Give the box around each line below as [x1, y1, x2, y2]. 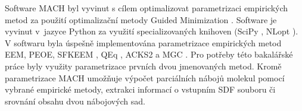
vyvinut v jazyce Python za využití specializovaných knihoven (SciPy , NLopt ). [5, 25, 298, 37]
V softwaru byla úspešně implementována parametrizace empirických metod [5, 36, 282, 49]
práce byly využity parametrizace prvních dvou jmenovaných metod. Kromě [5, 59, 282, 72]
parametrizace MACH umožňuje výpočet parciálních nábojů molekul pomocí [5, 71, 285, 84]
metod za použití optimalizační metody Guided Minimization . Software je [5, 13, 277, 26]
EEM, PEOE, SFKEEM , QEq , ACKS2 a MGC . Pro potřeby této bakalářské [5, 48, 293, 61]
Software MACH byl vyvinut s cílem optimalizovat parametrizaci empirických [5, 2, 288, 14]
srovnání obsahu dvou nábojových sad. [5, 94, 145, 107]
